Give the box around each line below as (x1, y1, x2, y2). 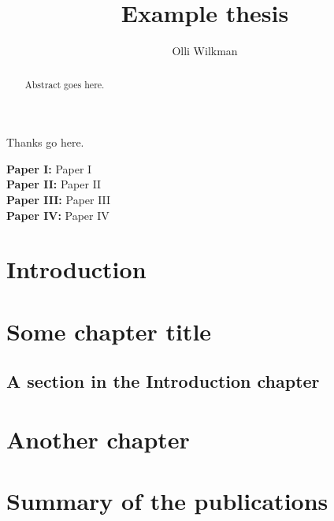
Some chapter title (6, 314, 212, 347)
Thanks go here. (6, 134, 84, 151)
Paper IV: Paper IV (6, 207, 109, 223)
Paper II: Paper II (6, 176, 102, 192)
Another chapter (6, 422, 190, 455)
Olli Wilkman (172, 43, 238, 59)
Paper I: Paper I (6, 160, 92, 177)
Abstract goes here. (24, 77, 105, 91)
